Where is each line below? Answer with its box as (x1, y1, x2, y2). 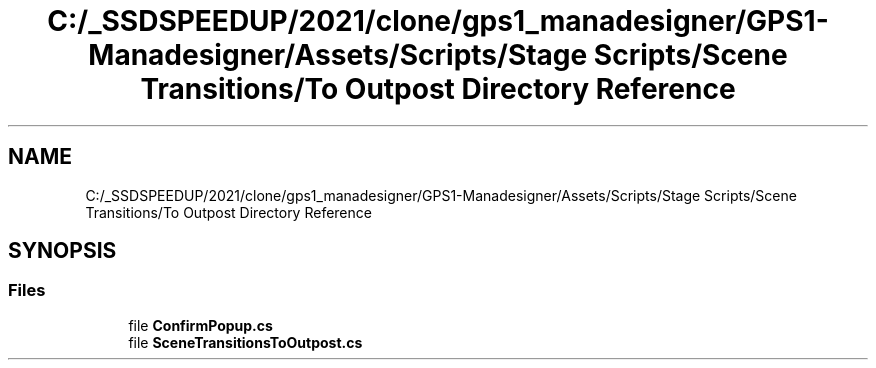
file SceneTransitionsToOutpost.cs (128, 333, 363, 351)
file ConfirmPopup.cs (128, 316, 273, 334)
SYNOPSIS (8, 238, 117, 264)
